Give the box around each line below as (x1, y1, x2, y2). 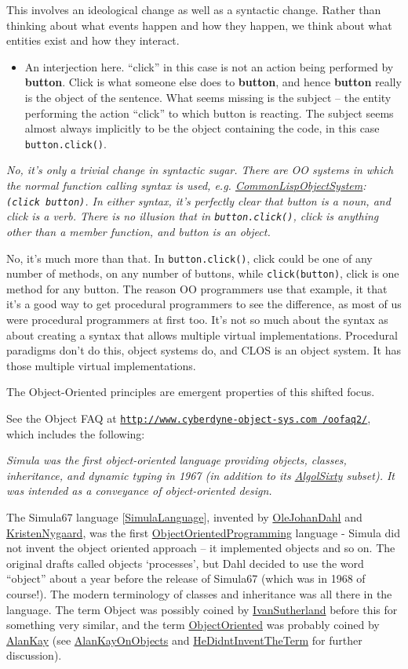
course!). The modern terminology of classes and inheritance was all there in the (6, 585, 392, 602)
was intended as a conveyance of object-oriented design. (6, 482, 272, 499)
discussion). (6, 647, 62, 664)
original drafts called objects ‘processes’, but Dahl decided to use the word (6, 554, 364, 571)
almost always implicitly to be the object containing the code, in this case (24, 120, 380, 136)
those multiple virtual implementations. (6, 357, 196, 373)
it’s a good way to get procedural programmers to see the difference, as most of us (6, 296, 402, 312)
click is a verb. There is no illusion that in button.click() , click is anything (6, 208, 379, 224)
